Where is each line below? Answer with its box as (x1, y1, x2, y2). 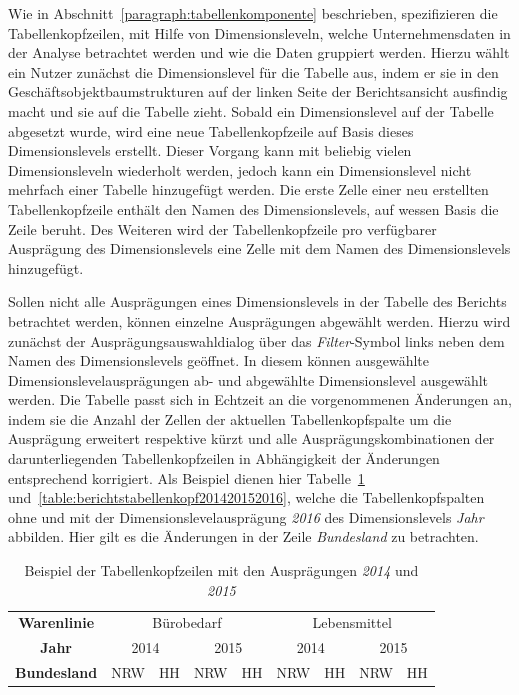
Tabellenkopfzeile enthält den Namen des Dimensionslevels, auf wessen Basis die (8, 198, 499, 219)
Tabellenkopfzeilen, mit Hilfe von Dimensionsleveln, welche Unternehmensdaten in (8, 22, 511, 43)
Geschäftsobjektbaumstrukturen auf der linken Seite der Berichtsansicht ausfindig (8, 81, 508, 102)
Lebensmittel (312, 612, 392, 633)
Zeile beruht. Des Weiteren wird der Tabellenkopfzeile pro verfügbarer (8, 218, 437, 239)
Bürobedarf (152, 612, 222, 633)
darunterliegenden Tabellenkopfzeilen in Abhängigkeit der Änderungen (8, 448, 440, 469)
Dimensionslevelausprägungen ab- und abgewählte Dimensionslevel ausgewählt (8, 369, 489, 390)
